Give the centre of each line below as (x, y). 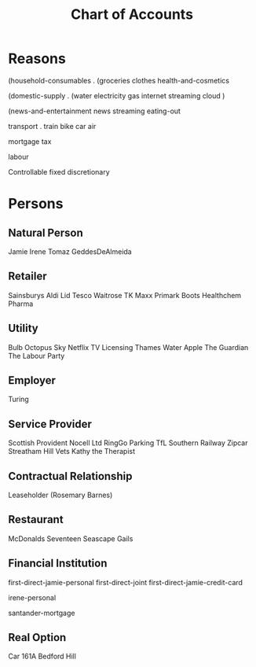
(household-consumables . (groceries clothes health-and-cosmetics (119, 80)
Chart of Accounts (132, 15)
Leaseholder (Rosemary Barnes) (60, 495)
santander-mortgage (42, 613)
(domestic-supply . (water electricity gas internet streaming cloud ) (117, 95)
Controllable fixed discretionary (59, 171)
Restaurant (36, 520)
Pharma (21, 304)
